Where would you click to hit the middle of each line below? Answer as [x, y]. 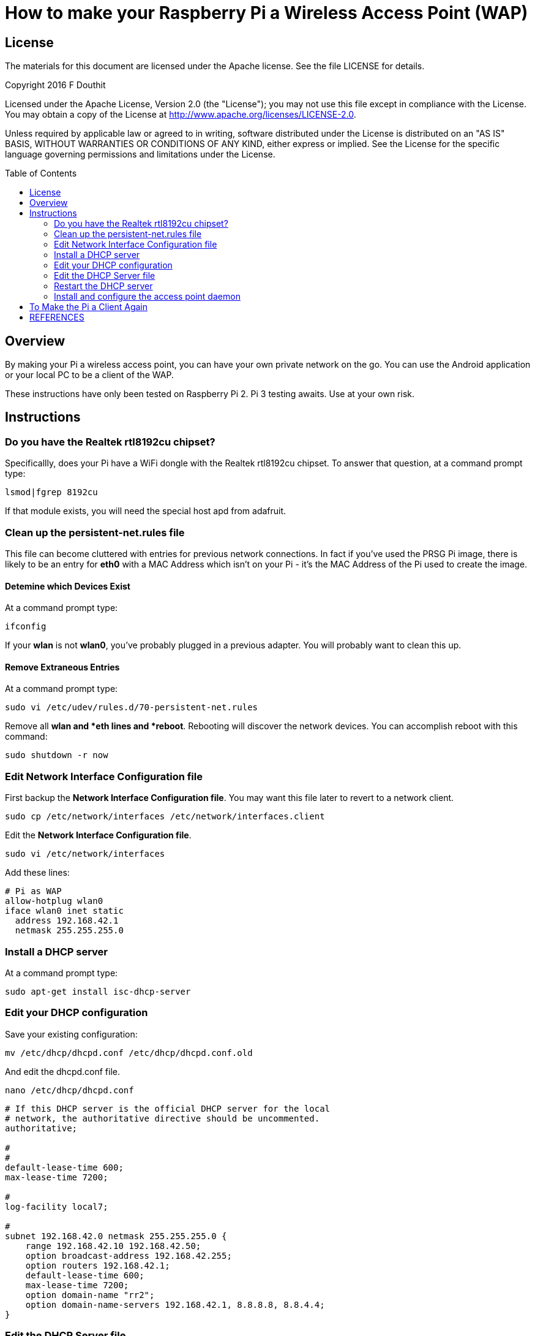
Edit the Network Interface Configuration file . [98, 835]
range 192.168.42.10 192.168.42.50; [113, 1246]
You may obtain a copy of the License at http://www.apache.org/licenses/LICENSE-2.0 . [181, 115]
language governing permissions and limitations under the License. [140, 154]
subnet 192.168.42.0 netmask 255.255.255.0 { [116, 1236]
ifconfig [26, 627]
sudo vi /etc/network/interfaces [85, 854]
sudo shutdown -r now [57, 755]
